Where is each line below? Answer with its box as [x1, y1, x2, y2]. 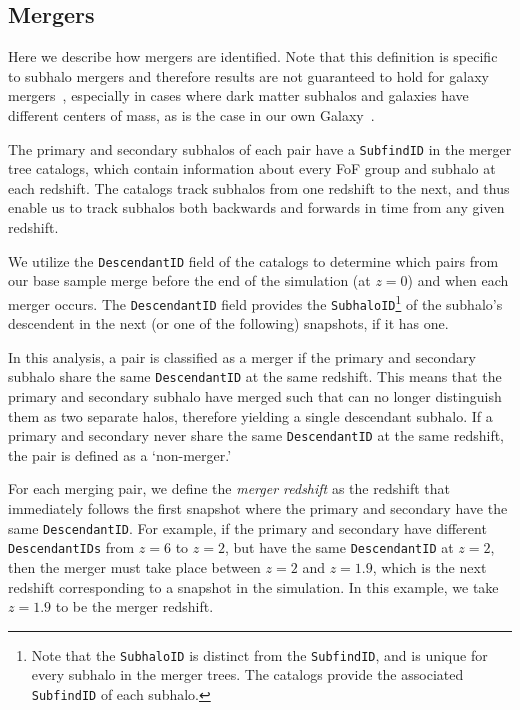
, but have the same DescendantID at [224, 537, 454, 558]
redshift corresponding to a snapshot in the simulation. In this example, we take [8, 576, 499, 597]
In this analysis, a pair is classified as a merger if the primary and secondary [8, 346, 476, 367]
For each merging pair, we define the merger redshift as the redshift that [8, 478, 450, 499]
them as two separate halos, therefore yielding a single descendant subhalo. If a [8, 405, 493, 426]
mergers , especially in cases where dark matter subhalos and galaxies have [8, 85, 469, 106]
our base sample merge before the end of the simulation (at [8, 270, 371, 291]
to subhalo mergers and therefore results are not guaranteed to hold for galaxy [8, 65, 489, 86]
